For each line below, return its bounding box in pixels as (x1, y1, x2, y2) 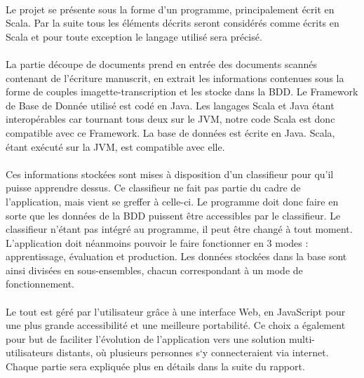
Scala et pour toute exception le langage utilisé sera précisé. (6, 29, 262, 43)
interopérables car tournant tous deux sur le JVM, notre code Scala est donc (6, 112, 335, 126)
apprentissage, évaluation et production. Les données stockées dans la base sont (6, 249, 347, 264)
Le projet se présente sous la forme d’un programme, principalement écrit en (6, 1, 335, 16)
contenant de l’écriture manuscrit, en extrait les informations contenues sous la (6, 70, 344, 85)
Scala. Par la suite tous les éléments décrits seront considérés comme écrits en (6, 15, 339, 30)
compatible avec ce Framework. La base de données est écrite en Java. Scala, (6, 125, 335, 140)
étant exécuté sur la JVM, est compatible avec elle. (6, 139, 225, 154)
